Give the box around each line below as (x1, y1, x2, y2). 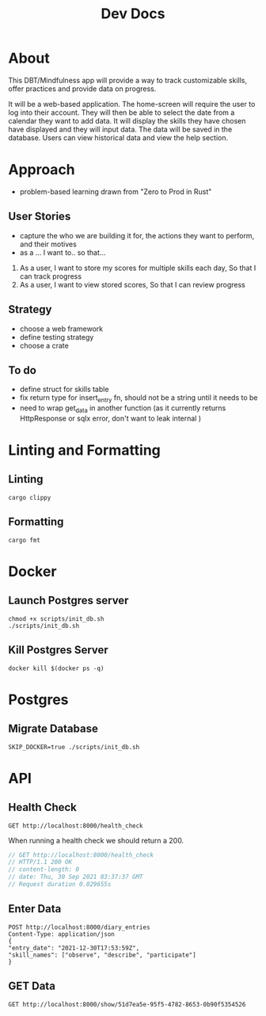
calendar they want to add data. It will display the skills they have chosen (8, 116, 246, 125)
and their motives (19, 239, 77, 249)
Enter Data (8, 902, 62, 915)
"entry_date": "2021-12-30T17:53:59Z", (8, 944, 140, 952)
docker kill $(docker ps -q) (8, 664, 104, 672)
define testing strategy (19, 332, 94, 341)
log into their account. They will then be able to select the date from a (8, 108, 235, 117)
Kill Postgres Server (8, 643, 108, 657)
